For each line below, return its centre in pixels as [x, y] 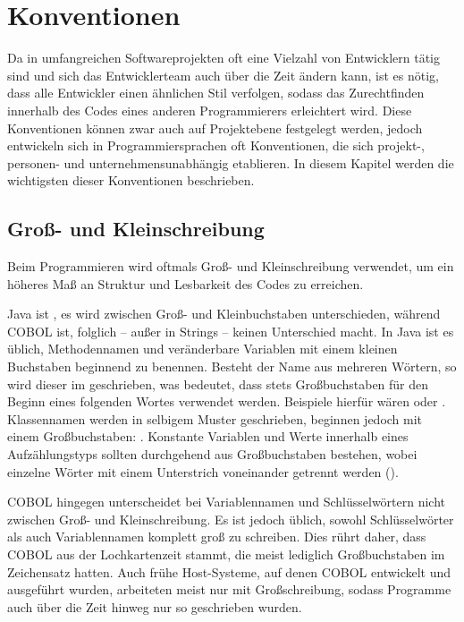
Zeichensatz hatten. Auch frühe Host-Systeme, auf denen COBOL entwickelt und [229, 571]
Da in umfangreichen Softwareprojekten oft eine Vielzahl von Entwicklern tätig [224, 58]
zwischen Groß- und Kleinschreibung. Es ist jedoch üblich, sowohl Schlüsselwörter [231, 519]
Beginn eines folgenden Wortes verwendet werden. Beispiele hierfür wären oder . [227, 401]
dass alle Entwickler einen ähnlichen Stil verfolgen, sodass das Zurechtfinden [216, 93]
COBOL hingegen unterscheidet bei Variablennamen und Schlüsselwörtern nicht [227, 502]
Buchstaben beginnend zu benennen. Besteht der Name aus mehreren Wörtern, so [232, 366]
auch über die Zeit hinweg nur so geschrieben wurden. [155, 606]
